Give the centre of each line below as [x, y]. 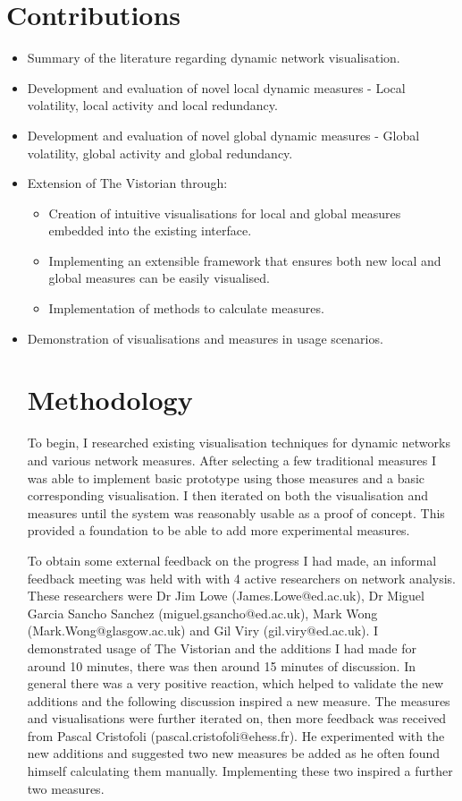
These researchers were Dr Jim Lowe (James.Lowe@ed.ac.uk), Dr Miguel [226, 596]
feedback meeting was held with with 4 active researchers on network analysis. [242, 578]
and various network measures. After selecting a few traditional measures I [232, 460]
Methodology [110, 400]
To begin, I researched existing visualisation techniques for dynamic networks [239, 443]
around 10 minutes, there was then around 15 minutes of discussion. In [221, 665]
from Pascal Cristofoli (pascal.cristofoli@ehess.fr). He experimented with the [236, 735]
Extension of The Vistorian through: [127, 183]
